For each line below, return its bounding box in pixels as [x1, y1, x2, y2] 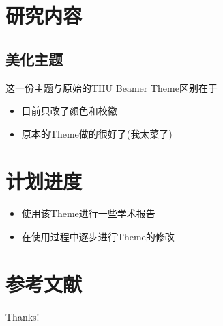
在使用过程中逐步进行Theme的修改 [21, 229, 175, 244]
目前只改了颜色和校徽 [21, 103, 117, 118]
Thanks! [5, 309, 40, 323]
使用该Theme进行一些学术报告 [21, 206, 155, 221]
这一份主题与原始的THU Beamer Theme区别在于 [5, 80, 218, 95]
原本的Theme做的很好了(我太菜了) [21, 126, 173, 140]
